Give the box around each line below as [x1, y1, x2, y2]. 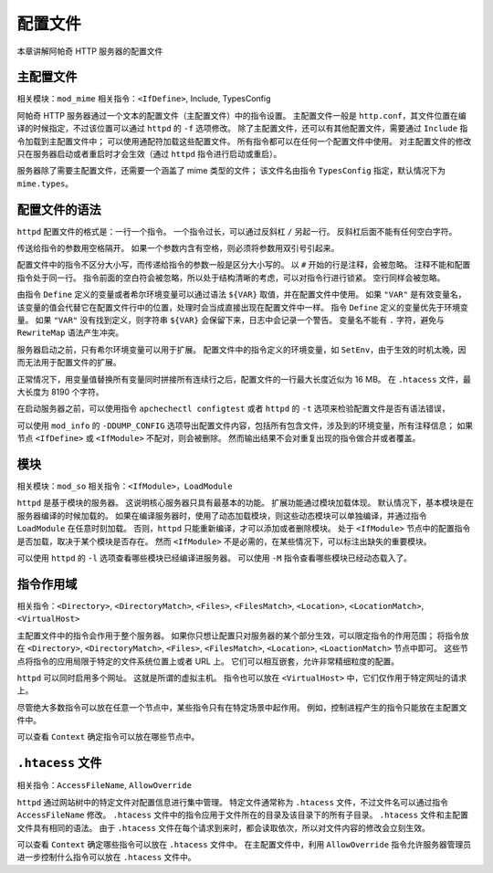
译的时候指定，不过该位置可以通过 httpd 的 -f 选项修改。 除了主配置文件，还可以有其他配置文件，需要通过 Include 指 [16, 123, 468, 134]
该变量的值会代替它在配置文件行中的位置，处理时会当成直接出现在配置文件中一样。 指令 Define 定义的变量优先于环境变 [16, 301, 469, 312]
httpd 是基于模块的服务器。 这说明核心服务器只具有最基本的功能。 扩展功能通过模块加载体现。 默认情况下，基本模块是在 [16, 498, 474, 509]
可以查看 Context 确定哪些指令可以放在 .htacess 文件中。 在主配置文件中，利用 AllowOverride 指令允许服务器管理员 [16, 838, 472, 849]
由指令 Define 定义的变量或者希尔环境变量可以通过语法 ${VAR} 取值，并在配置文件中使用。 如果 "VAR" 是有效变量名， [16, 289, 467, 300]
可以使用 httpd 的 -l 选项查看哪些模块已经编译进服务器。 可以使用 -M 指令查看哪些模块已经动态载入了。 [16, 552, 413, 563]
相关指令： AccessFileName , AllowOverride [16, 780, 192, 791]
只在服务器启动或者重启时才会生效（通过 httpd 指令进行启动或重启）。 [16, 149, 282, 160]
